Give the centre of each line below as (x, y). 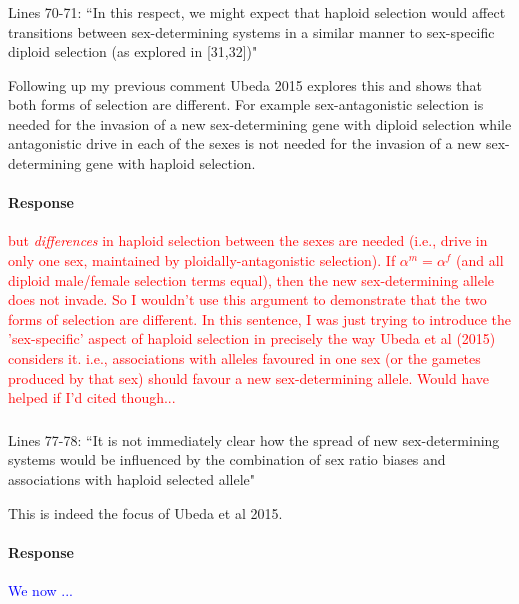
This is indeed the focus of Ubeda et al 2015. (145, 512)
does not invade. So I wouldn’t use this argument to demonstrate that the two (247, 299)
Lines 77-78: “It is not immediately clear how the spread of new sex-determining (254, 439)
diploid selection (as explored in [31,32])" (133, 51)
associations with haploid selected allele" (132, 478)
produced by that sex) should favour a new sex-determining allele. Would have (249, 377)
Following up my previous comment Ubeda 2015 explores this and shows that (245, 84)
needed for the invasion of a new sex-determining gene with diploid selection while (260, 123)
